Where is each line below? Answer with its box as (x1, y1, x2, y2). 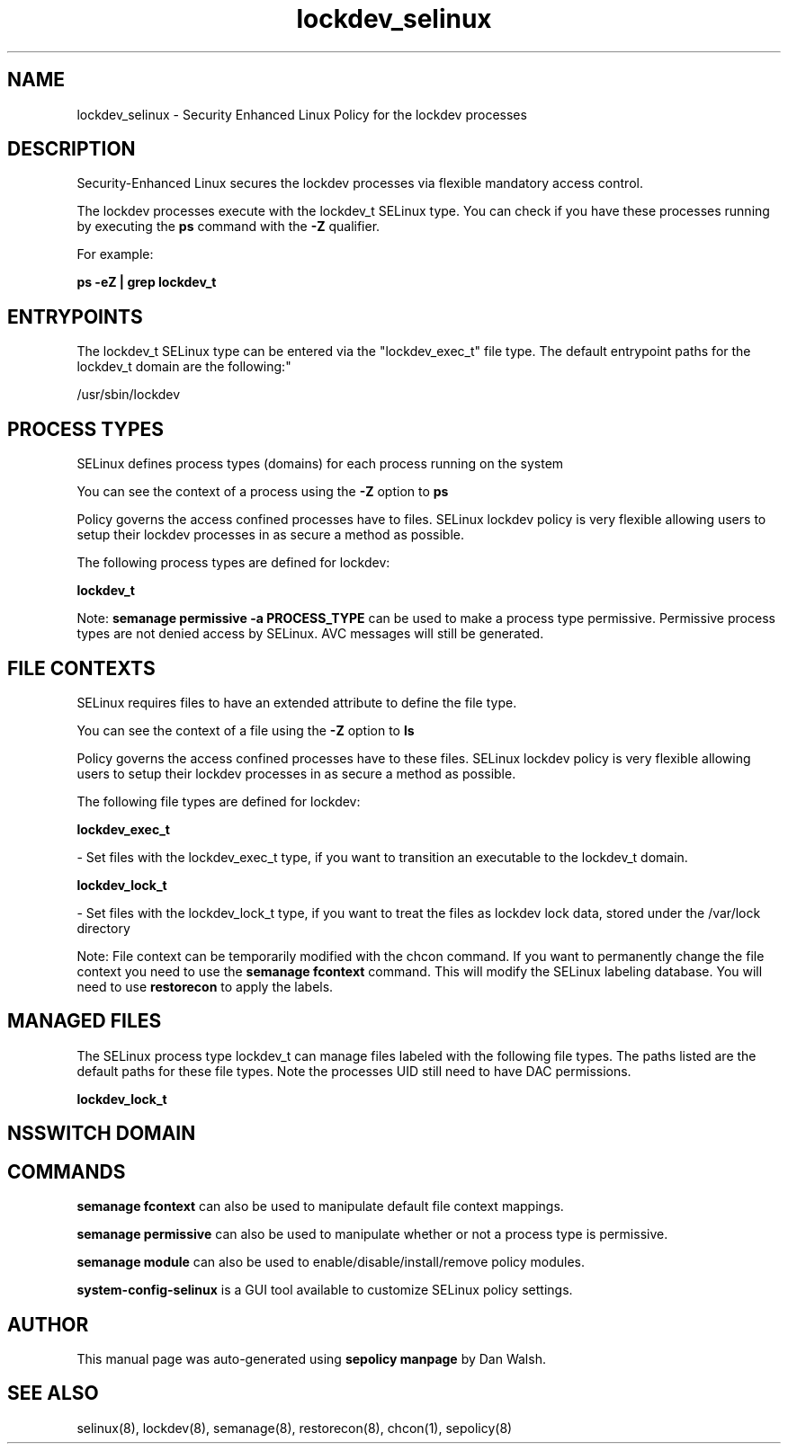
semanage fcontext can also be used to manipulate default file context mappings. (76, 1198, 564, 1215)
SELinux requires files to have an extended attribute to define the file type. (76, 694, 517, 710)
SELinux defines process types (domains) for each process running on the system (76, 456, 564, 472)
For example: (76, 246, 154, 263)
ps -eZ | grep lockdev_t (76, 274, 217, 290)
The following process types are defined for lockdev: (76, 555, 390, 571)
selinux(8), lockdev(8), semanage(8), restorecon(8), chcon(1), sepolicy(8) (76, 1420, 513, 1436)
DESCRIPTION (7, 138, 136, 161)
